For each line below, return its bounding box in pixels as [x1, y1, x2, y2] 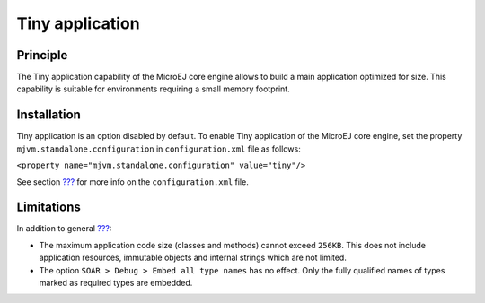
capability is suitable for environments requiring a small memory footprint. [16, 83, 291, 94]
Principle [16, 48, 68, 63]
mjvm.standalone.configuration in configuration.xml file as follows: [16, 143, 301, 154]
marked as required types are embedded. [39, 278, 193, 288]
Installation [16, 108, 81, 123]
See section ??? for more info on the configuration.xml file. [16, 176, 249, 187]
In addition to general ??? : [16, 223, 112, 234]
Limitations [16, 200, 81, 215]
